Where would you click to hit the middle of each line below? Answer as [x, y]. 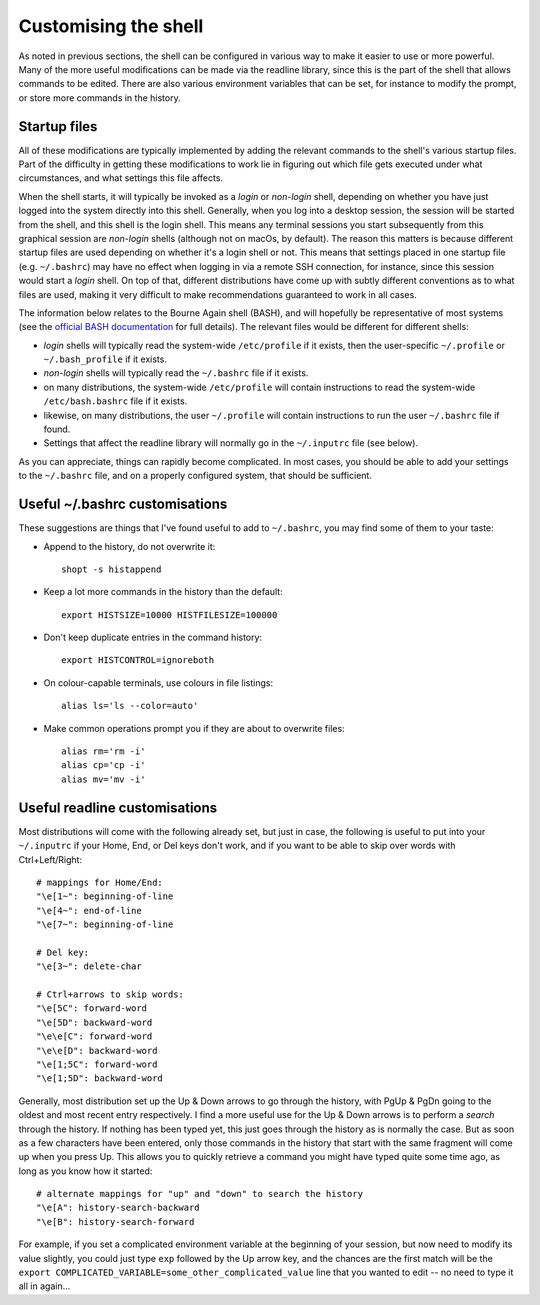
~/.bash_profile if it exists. [105, 359]
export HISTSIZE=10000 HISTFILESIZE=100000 [169, 614]
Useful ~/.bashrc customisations [123, 504]
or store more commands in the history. [99, 97]
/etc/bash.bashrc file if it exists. [115, 401]
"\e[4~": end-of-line [89, 910]
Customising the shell [111, 26]
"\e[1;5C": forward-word [97, 1064]
